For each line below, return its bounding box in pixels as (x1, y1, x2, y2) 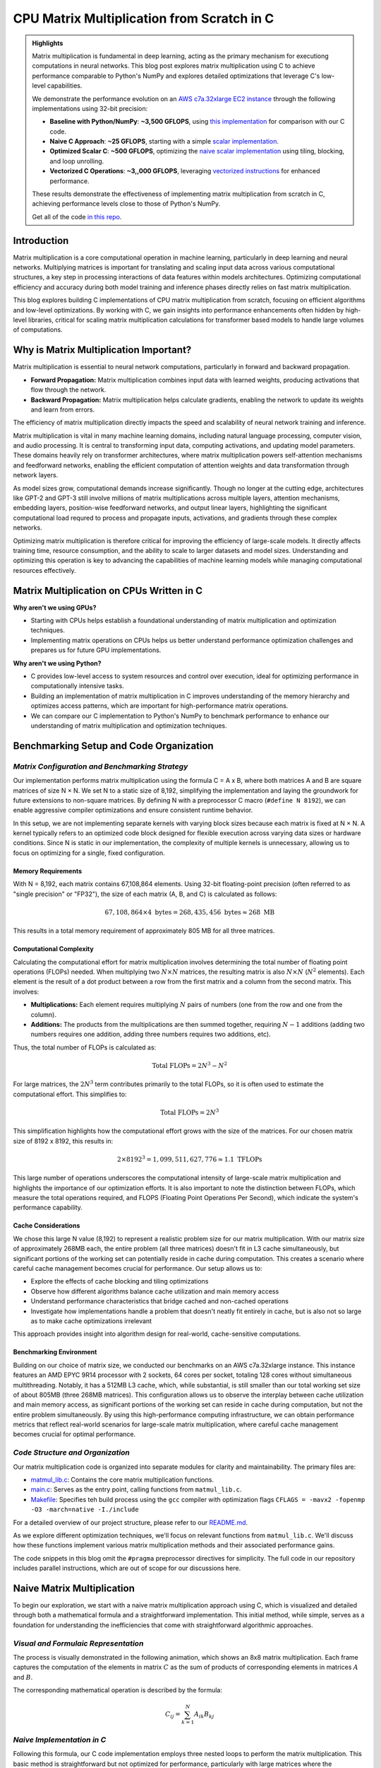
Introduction (13, 234, 69, 247)
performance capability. (13, 1203, 83, 1212)
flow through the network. (30, 385, 107, 394)
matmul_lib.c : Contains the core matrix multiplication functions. (30, 1475, 214, 1484)
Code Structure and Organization (13, 1448, 131, 1458)
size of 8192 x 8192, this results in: (13, 1136, 114, 1145)
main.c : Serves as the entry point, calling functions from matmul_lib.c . (30, 1485, 242, 1494)
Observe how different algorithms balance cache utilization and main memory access (30, 1287, 279, 1296)
